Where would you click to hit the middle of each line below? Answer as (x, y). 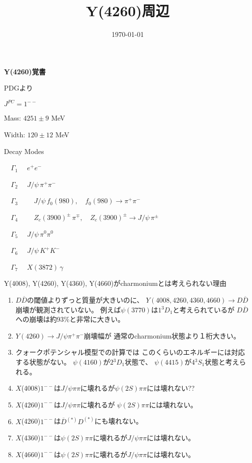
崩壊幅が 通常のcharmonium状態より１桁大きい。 (162, 335)
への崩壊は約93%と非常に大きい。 (70, 319)
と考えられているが (204, 309)
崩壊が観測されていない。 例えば (68, 309)
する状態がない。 (43, 361)
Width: (15, 134)
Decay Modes (24, 151)
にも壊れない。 (119, 421)
